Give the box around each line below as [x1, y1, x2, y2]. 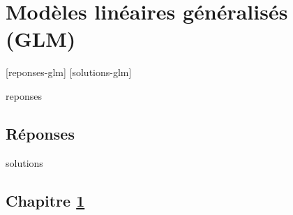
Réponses [6, 122, 75, 144]
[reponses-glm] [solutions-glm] [6, 65, 132, 80]
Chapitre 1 [6, 189, 85, 211]
